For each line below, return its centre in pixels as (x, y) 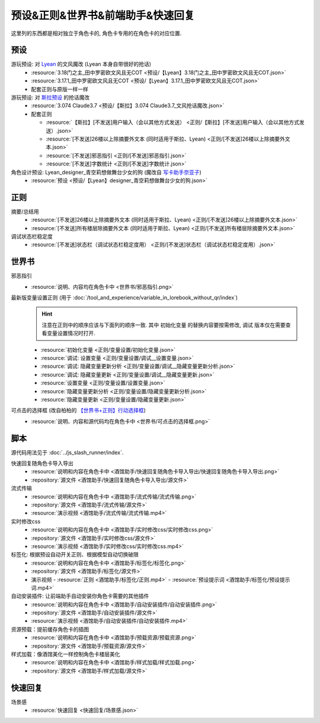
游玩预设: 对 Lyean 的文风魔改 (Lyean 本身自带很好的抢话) (81, 64)
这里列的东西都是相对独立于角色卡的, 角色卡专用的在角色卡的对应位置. (96, 33)
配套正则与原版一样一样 (60, 89)
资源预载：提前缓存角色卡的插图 (50, 629)
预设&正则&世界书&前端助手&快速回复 (103, 15)
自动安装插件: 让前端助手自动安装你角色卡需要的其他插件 (80, 596)
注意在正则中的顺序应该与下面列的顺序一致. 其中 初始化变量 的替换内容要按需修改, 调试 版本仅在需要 (164, 325)
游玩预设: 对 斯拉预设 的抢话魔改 (50, 97)
